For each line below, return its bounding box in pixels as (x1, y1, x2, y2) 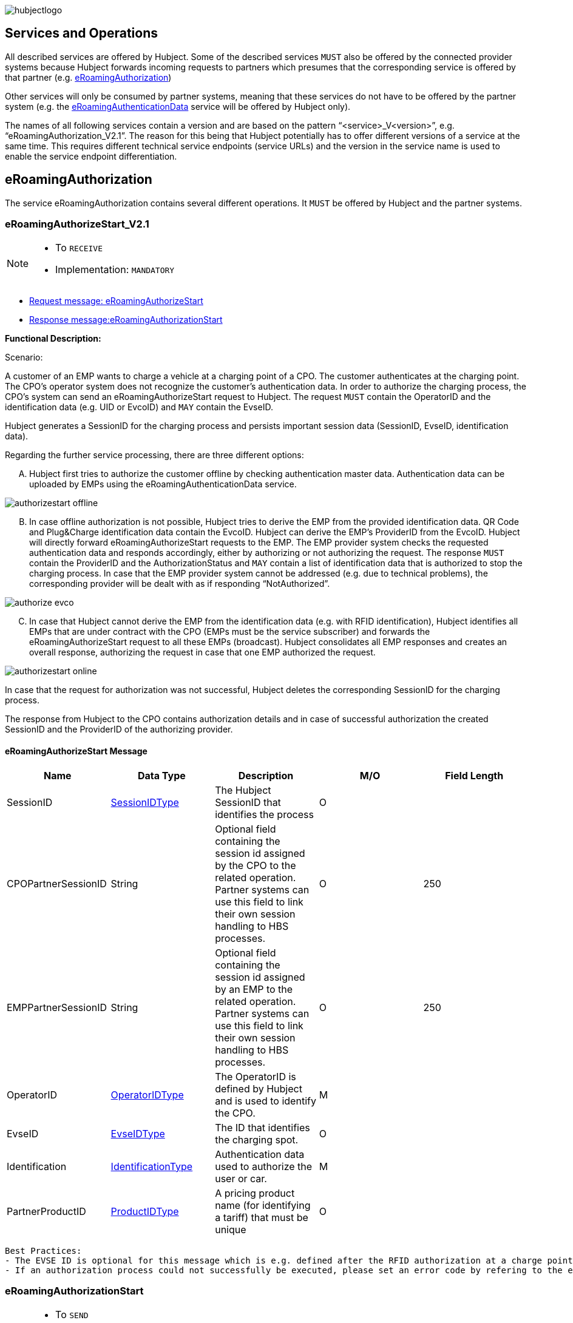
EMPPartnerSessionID (7, 1001, 107, 1013)
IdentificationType (110, 1160, 193, 1172)
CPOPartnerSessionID (7, 877, 107, 890)
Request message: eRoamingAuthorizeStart (29, 296, 203, 306)
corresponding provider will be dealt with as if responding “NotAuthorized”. (29, 578, 330, 589)
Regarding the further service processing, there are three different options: (5, 450, 304, 461)
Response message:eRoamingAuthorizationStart (29, 314, 223, 325)
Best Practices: (5, 1245, 82, 1256)
